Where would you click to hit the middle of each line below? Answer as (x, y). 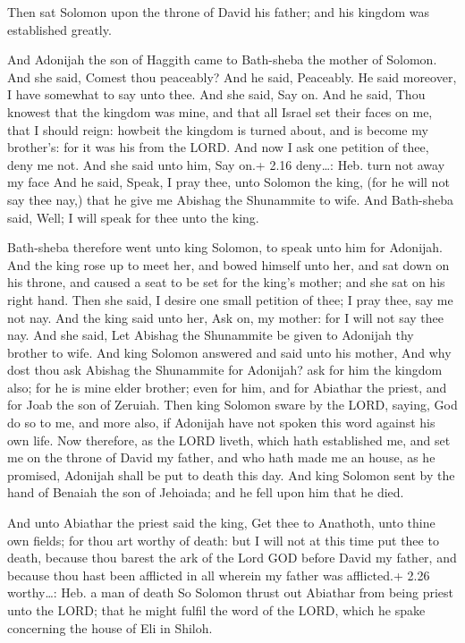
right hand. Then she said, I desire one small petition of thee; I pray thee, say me (230, 299)
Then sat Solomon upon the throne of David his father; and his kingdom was (218, 12)
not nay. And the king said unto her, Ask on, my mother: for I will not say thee (226, 317)
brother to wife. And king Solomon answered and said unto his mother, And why (229, 352)
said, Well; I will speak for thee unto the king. (133, 217)
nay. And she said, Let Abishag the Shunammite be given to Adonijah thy (211, 335)
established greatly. (59, 29)
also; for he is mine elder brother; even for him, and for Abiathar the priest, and (227, 387)
